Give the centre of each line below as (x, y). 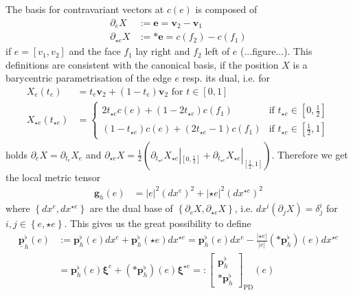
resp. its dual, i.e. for (226, 78)
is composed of (226, 9)
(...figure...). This (276, 51)
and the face (95, 51)
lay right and (163, 51)
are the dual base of (131, 208)
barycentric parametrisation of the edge (89, 78)
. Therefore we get (310, 154)
